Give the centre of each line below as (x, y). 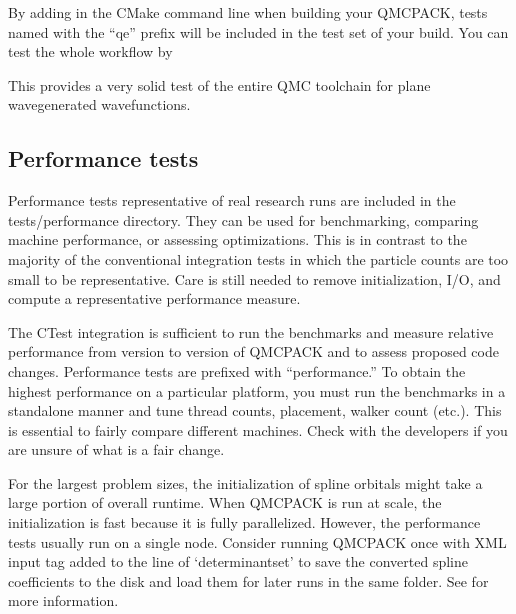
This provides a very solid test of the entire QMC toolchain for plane (219, 84)
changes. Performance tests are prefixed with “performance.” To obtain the (237, 370)
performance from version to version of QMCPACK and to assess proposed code (253, 351)
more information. (63, 600)
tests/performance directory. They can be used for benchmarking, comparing (243, 219)
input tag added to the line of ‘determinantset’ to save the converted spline (238, 561)
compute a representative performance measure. (154, 298)
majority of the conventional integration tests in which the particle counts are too (258, 258)
